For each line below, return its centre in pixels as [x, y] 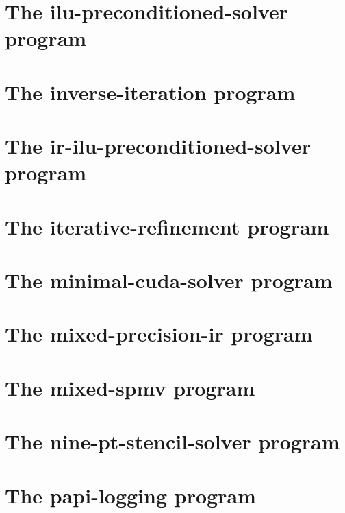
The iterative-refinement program [167, 226]
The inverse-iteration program [150, 92]
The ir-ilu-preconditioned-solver [158, 146]
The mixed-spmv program [130, 387]
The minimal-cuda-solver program [169, 280]
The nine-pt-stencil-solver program [172, 441]
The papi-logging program [130, 495]
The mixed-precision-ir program [159, 334]
